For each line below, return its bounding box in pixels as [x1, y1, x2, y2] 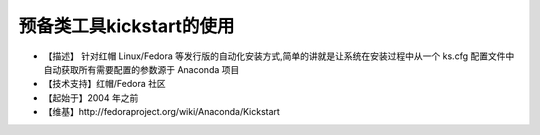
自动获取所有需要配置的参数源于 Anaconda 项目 [43, 63, 240, 75]
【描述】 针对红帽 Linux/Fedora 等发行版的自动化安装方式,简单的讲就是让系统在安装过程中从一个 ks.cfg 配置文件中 [43, 50, 515, 62]
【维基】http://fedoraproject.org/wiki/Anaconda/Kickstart [43, 106, 280, 118]
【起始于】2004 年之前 [43, 91, 139, 104]
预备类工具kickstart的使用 [18, 15, 235, 37]
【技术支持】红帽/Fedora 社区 [43, 78, 166, 90]
